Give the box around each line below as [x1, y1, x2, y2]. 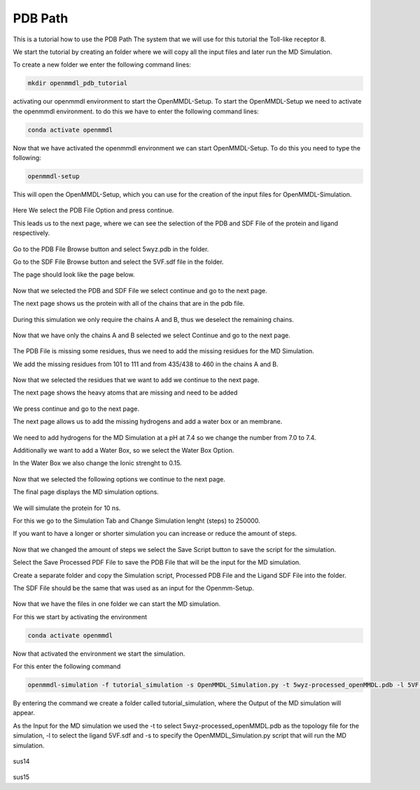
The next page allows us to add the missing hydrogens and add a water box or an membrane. [13, 417, 283, 426]
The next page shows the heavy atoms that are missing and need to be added [13, 388, 238, 397]
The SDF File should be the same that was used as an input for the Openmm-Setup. [13, 584, 255, 592]
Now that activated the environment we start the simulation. [13, 649, 185, 658]
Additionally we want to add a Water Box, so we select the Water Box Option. [13, 446, 234, 455]
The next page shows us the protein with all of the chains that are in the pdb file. [13, 299, 245, 308]
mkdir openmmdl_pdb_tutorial [27, 79, 128, 87]
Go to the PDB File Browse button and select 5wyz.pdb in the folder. [13, 245, 209, 253]
